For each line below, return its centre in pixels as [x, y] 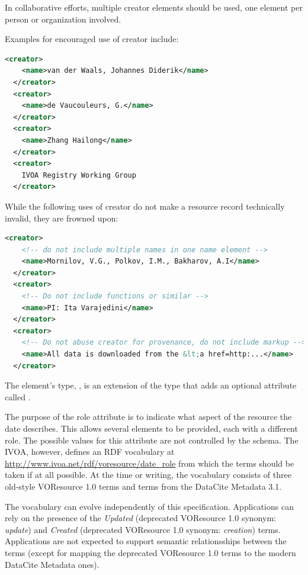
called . [18, 396]
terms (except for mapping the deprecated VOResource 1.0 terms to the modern [150, 552]
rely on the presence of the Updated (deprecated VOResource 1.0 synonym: [140, 518]
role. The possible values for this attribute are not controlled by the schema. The [152, 440]
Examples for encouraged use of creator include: [92, 39]
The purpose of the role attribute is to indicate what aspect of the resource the [148, 417]
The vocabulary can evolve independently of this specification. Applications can [149, 506]
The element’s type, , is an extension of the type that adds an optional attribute [151, 385]
